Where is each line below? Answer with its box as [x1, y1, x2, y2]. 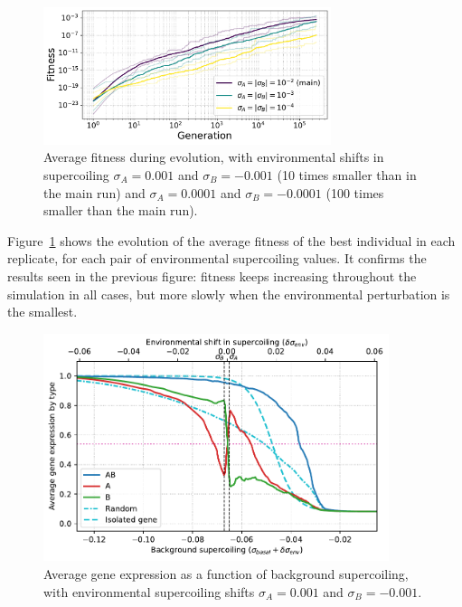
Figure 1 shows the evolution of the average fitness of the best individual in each [7, 231, 456, 250]
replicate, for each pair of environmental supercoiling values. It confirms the [7, 249, 427, 268]
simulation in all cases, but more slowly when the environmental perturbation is [7, 284, 450, 303]
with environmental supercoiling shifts [43, 582, 255, 601]
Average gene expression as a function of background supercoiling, [43, 564, 409, 583]
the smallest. [7, 302, 78, 321]
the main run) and [43, 183, 146, 202]
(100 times [325, 183, 384, 202]
